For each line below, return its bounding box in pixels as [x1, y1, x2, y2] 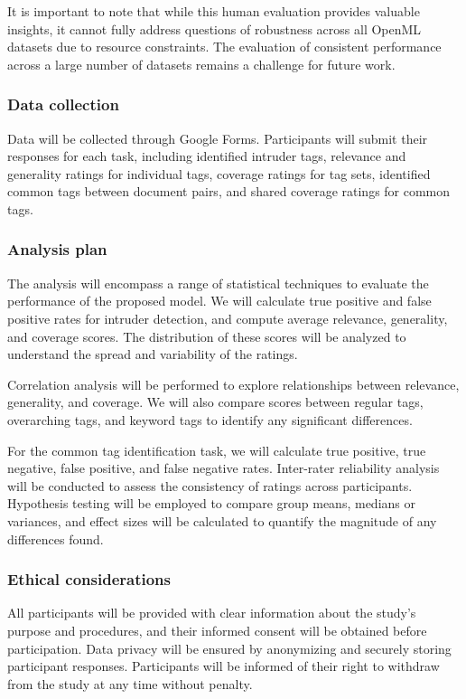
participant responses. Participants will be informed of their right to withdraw [7, 656, 440, 675]
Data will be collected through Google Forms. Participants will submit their [7, 128, 428, 147]
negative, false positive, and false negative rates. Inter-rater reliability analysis [7, 458, 440, 477]
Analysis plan [7, 238, 107, 260]
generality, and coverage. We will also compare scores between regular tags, [7, 392, 424, 411]
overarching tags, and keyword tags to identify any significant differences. [7, 410, 413, 429]
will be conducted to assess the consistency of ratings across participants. [7, 476, 413, 495]
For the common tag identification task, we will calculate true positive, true [7, 440, 426, 459]
